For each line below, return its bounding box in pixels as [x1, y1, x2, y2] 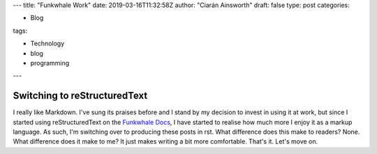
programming [30, 59, 70, 67]
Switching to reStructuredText [13, 90, 148, 102]
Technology [30, 39, 65, 48]
